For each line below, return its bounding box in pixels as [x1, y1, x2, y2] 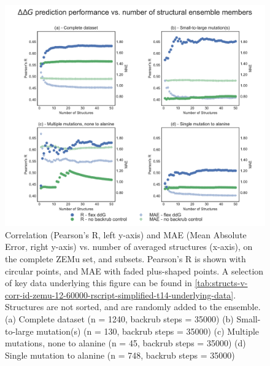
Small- [236, 312, 261, 325]
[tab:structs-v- [195, 276, 248, 289]
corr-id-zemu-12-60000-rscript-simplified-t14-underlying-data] [5, 288, 234, 301]
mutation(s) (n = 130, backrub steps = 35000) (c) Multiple [36, 324, 260, 337]
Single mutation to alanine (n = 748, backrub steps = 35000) [5, 348, 235, 361]
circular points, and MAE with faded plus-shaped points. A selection [5, 264, 264, 277]
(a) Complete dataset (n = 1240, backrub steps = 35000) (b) [5, 312, 234, 325]
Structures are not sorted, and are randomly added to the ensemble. [5, 300, 261, 313]
